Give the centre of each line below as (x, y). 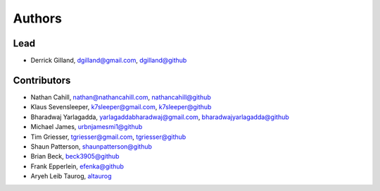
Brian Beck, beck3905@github (75, 156)
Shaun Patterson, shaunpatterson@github (91, 146)
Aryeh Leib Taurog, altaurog (71, 176)
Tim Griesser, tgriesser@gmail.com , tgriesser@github (108, 137)
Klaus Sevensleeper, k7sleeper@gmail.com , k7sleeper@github (121, 107)
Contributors (42, 80)
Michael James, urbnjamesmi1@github (87, 127)
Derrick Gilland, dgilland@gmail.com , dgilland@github (109, 61)
